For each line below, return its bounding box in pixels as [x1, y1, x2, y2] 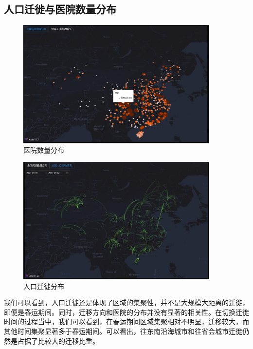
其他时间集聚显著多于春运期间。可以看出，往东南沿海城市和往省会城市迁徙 [4, 326, 242, 336]
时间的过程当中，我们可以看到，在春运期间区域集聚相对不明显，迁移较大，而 [4, 316, 249, 327]
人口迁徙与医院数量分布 [4, 1, 116, 17]
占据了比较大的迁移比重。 [17, 335, 99, 346]
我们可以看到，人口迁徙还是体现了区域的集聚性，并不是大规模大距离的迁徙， [4, 297, 249, 308]
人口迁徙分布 [23, 281, 64, 291]
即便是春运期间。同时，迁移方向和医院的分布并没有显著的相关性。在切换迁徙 [4, 307, 249, 317]
